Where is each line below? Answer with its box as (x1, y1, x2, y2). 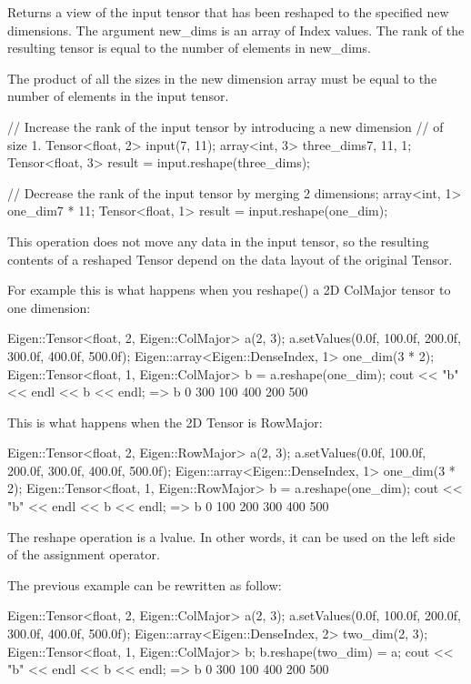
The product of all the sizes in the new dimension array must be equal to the (7, 68, 437, 87)
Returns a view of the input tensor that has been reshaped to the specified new (7, 3, 449, 21)
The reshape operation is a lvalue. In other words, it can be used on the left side (7, 527, 456, 546)
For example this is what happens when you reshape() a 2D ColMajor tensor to (7, 280, 451, 299)
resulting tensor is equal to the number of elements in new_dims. (7, 38, 371, 57)
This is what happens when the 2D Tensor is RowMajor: (7, 412, 323, 431)
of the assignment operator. (7, 545, 160, 564)
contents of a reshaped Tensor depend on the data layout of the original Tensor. (7, 249, 453, 268)
